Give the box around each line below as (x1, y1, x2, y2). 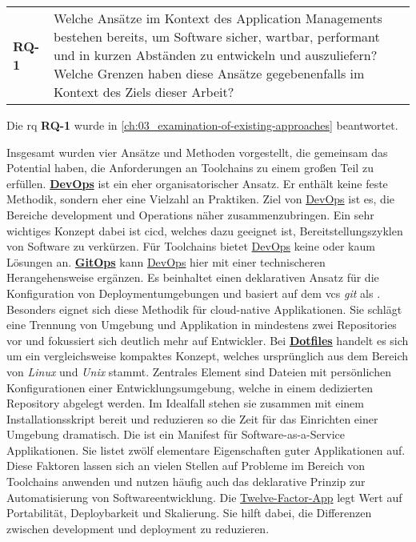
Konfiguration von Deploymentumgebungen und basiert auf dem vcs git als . (6, 284, 381, 301)
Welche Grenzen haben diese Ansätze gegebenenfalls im (54, 64, 365, 82)
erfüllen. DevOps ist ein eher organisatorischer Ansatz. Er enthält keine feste (6, 175, 388, 191)
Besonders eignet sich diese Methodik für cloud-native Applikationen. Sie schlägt (6, 300, 402, 317)
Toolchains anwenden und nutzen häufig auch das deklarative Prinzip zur (6, 473, 366, 490)
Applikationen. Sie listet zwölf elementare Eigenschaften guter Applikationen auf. (6, 441, 406, 458)
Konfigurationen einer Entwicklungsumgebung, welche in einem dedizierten (6, 379, 374, 395)
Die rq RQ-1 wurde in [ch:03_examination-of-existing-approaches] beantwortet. (6, 117, 398, 133)
